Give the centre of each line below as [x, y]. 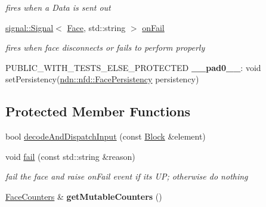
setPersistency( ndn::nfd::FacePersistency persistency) [102, 79]
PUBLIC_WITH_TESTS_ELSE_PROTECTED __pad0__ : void [133, 67]
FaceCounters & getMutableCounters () [84, 196]
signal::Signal [30, 27]
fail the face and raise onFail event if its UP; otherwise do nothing [127, 176]
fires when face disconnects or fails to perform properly [105, 47]
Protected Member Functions [98, 111]
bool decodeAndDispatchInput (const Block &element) [106, 136]
